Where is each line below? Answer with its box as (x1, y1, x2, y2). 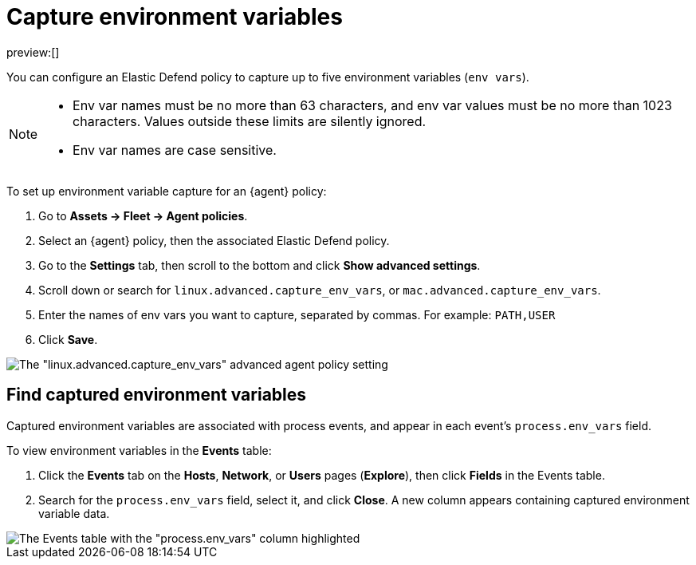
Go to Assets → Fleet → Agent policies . (38, 208, 248, 223)
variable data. (38, 506, 110, 520)
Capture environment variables (6, 3, 343, 30)
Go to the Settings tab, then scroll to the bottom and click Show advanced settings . (38, 258, 481, 272)
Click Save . (38, 332, 98, 346)
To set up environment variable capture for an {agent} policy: (6, 184, 327, 198)
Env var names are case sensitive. (73, 141, 277, 158)
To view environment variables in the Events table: (6, 443, 272, 457)
